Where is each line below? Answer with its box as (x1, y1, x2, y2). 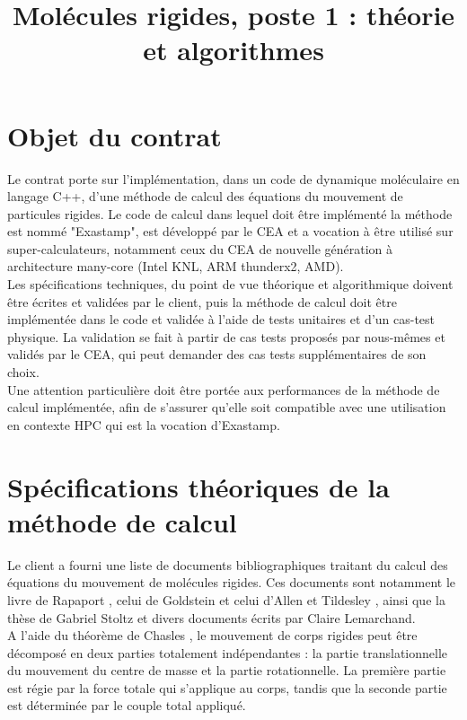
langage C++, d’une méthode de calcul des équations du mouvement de (7, 187, 403, 206)
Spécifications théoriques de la (7, 468, 390, 505)
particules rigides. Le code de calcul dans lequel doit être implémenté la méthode (7, 204, 453, 223)
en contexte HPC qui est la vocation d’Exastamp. (7, 415, 280, 434)
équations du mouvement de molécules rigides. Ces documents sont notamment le (7, 573, 455, 592)
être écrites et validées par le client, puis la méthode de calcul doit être (7, 292, 397, 311)
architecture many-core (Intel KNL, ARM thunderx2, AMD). (7, 257, 344, 276)
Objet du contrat (7, 117, 222, 154)
